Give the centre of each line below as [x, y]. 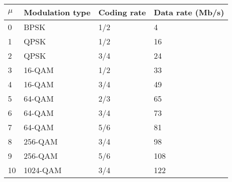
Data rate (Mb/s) [189, 12]
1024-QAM [43, 170]
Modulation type [57, 12]
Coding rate [122, 12]
